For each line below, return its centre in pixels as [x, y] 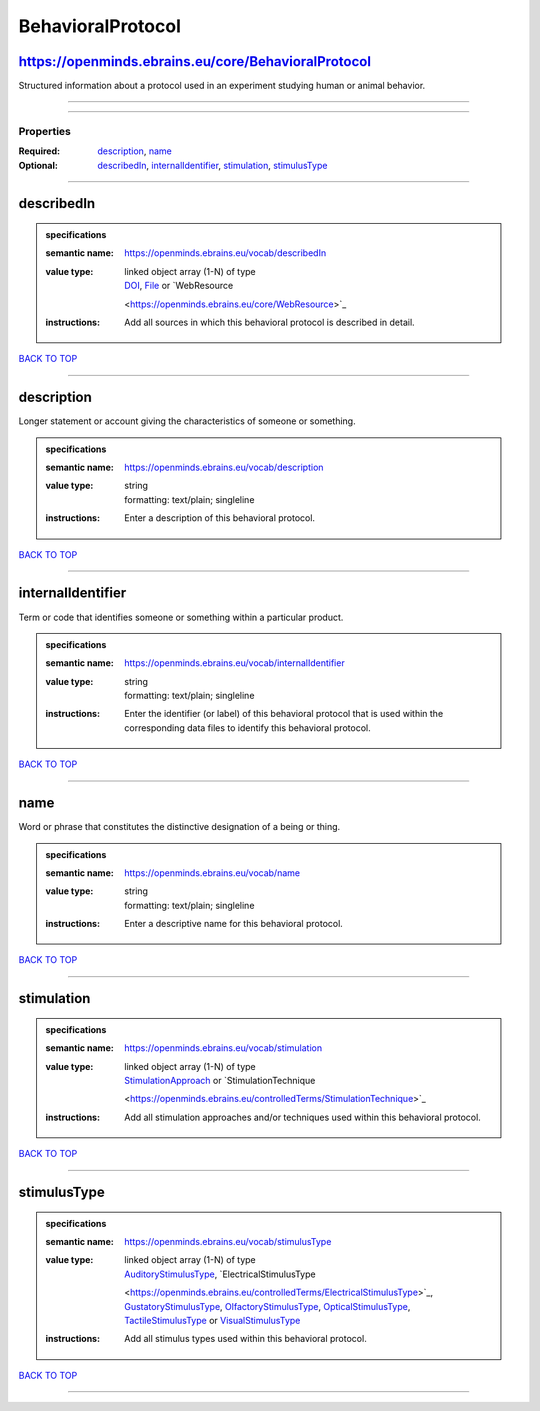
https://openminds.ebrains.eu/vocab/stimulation [223, 1048]
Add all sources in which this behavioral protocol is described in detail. [269, 322]
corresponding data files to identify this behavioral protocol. [247, 727]
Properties [45, 131]
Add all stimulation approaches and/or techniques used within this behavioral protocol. [303, 1117]
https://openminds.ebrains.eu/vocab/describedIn [225, 253]
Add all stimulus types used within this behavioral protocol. [245, 1339]
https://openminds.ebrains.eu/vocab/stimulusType [228, 1242]
